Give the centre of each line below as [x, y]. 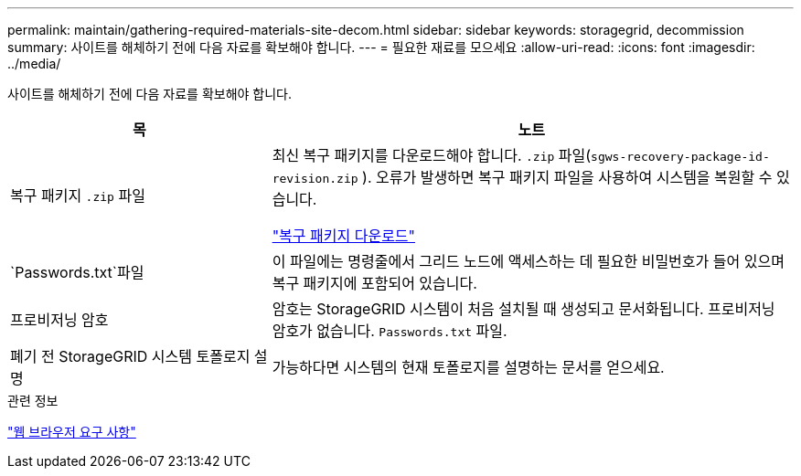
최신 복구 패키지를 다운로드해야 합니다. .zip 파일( [432, 155]
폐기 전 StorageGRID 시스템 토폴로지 [130, 356]
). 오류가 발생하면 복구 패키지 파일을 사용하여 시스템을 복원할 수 [567, 177]
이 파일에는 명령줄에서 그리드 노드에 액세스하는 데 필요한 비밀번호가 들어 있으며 [528, 261]
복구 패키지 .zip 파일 [78, 196]
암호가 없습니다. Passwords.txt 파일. [390, 331]
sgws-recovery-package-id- [680, 157]
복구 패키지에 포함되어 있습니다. [374, 283]
